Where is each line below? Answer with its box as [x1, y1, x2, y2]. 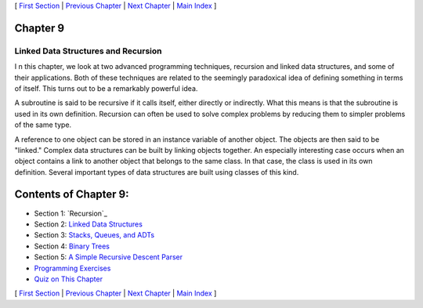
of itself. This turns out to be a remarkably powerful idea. [14, 83, 198, 93]
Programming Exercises [34, 263, 111, 273]
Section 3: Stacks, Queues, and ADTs [34, 230, 155, 240]
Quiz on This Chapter [34, 274, 103, 284]
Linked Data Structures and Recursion [14, 45, 162, 56]
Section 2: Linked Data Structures [34, 219, 143, 229]
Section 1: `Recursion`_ [34, 208, 107, 218]
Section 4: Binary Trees [34, 241, 110, 251]
